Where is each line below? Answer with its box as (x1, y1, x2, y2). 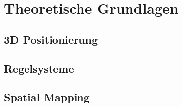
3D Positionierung (4, 31, 98, 47)
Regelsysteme (4, 60, 74, 76)
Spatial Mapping (4, 89, 90, 105)
